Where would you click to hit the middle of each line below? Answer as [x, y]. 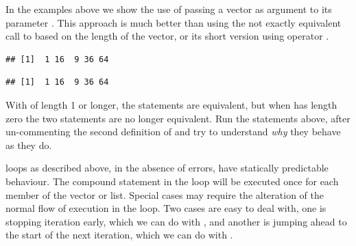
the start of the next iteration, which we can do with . [119, 235]
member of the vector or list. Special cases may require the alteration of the [165, 194]
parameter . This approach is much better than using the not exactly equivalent [174, 22]
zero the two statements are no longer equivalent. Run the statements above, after [178, 118]
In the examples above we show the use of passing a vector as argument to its [169, 9]
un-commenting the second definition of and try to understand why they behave [173, 132]
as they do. [29, 145]
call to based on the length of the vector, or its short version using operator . [167, 36]
